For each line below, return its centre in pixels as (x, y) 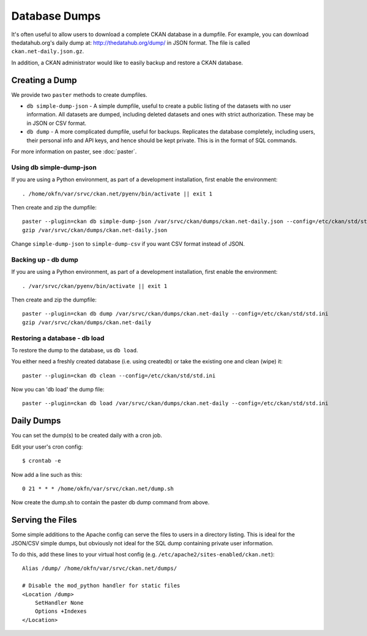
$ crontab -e (42, 461)
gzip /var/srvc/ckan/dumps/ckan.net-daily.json (95, 230)
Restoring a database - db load (58, 338)
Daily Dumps (36, 421)
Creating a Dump (44, 80)
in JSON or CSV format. (57, 123)
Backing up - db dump (45, 259)
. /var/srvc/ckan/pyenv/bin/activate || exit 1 (95, 286)
